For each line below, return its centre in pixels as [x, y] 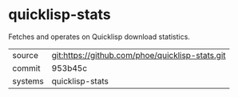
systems [28, 81]
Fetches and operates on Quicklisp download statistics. [99, 37]
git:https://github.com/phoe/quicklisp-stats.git [139, 55]
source [25, 55]
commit [26, 68]
